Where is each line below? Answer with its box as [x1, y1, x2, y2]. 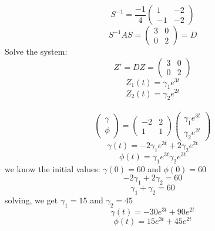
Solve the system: [5, 45, 68, 57]
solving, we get [5, 193, 58, 206]
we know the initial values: [5, 162, 100, 175]
